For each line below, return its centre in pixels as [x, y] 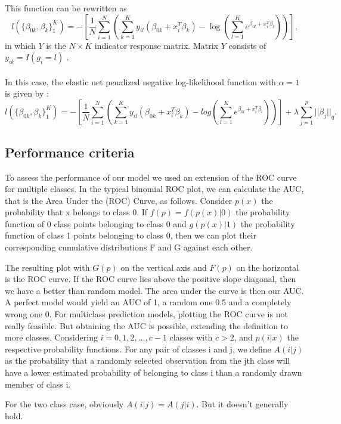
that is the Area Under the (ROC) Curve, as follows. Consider [119, 200]
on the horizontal [268, 267]
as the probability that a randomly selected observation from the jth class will [148, 360]
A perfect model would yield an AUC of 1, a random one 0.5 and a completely [148, 302]
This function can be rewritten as [66, 8]
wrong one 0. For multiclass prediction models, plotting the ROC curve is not [146, 314]
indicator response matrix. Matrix [156, 45]
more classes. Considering [51, 337]
